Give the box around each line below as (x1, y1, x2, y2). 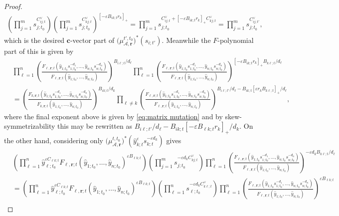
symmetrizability (4, 121, 55, 131)
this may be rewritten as (57, 121, 132, 131)
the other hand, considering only (4, 135, 103, 146)
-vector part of (70, 34, 115, 45)
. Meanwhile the (162, 34, 211, 45)
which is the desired (4, 34, 65, 45)
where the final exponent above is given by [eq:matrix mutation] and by (4, 111, 223, 121)
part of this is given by (4, 46, 74, 56)
